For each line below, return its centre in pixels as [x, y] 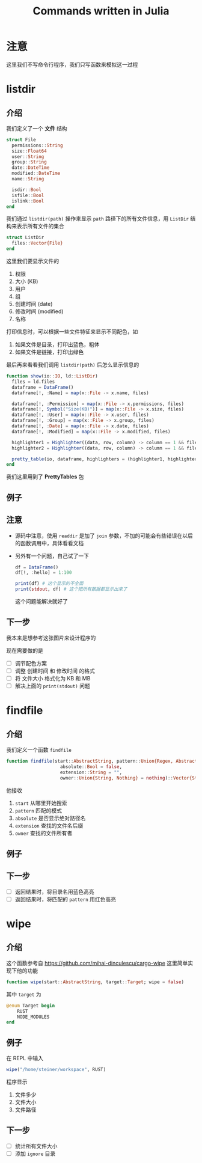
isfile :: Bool [28, 195]
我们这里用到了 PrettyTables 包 [45, 477]
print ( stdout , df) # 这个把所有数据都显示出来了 [71, 589]
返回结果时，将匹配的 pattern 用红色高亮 [65, 899]
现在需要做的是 [25, 650]
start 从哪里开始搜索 [41, 803]
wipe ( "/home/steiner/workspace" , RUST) [56, 1070]
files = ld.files [33, 382]
